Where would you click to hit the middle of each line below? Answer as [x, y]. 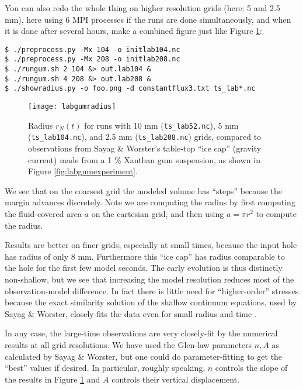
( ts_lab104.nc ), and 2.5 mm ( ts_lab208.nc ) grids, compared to [145, 137]
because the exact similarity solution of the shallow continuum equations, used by [151, 302]
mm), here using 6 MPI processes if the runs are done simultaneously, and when [148, 19]
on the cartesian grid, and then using [158, 214]
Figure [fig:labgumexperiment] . [83, 171]
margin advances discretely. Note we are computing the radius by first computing [150, 202]
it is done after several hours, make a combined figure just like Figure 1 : [133, 31]
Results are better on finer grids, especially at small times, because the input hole [151, 245]
